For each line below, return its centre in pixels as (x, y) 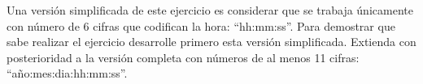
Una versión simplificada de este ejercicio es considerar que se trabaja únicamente (210, 10)
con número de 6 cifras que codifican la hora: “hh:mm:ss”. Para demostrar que (201, 25)
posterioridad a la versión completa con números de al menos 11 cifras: (183, 57)
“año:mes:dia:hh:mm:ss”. (67, 73)
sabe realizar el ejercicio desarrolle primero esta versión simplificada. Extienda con (211, 42)
